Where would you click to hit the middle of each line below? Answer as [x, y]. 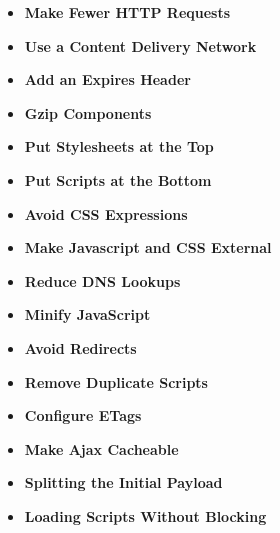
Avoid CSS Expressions [106, 213]
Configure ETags [83, 415]
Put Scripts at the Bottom [118, 179]
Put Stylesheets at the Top [119, 146]
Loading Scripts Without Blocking [145, 515]
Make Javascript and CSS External [148, 247]
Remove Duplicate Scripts [116, 381]
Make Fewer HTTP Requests [127, 12]
